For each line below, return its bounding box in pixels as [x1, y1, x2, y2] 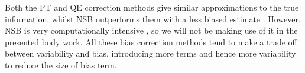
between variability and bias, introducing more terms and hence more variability [5, 47, 296, 59]
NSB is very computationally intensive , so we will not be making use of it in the [5, 24, 298, 36]
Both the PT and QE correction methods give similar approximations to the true [5, 1, 299, 13]
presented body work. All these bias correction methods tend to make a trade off [5, 35, 297, 48]
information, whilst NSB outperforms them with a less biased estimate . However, [5, 12, 301, 25]
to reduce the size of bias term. [5, 58, 117, 71]
